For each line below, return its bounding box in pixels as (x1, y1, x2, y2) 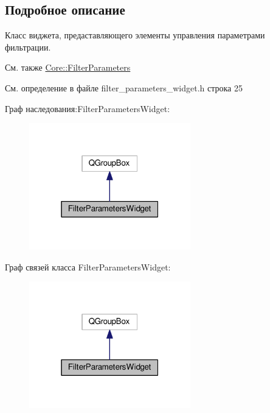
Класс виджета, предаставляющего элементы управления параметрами (5, 29, 265, 41)
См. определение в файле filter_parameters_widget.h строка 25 (5, 81, 243, 94)
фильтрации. (5, 40, 51, 53)
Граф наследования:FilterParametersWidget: (5, 102, 170, 115)
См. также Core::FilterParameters (5, 61, 131, 74)
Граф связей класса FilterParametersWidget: (5, 260, 171, 273)
